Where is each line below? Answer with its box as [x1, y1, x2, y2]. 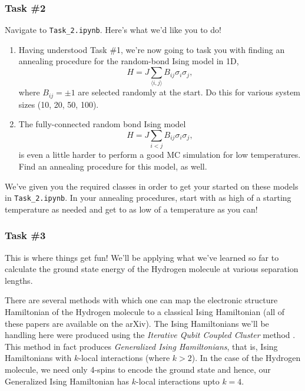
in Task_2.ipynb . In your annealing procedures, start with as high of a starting [5, 191, 291, 204]
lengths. [5, 274, 33, 286]
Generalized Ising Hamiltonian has [5, 375, 130, 387]
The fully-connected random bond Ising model [18, 118, 186, 130]
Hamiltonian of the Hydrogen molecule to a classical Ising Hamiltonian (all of [5, 305, 285, 317]
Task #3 [5, 228, 46, 243]
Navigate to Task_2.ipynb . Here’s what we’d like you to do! [5, 24, 221, 36]
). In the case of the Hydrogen [191, 352, 301, 364]
